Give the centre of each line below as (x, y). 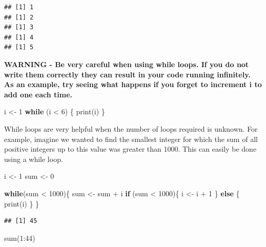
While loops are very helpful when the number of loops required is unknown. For (131, 128)
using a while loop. (34, 159)
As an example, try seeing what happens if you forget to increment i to (133, 84)
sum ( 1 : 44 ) (20, 238)
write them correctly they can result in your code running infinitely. (127, 74)
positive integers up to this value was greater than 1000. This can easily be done (130, 149)
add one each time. (38, 94)
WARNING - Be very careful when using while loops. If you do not (127, 64)
